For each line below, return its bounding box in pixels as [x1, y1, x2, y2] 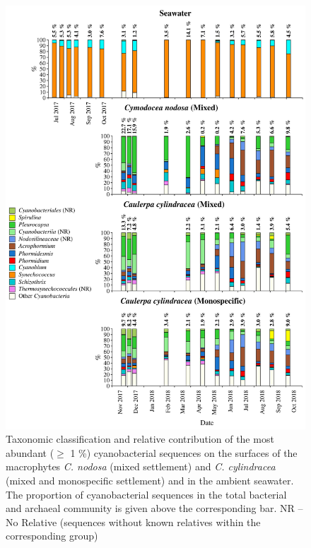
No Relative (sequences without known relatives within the [6, 514, 261, 529]
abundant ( [6, 445, 54, 460]
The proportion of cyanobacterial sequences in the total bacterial [6, 487, 287, 501]
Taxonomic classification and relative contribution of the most [6, 431, 274, 446]
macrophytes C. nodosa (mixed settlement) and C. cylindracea [6, 459, 276, 474]
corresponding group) [6, 528, 98, 543]
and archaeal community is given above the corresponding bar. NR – [6, 501, 303, 516]
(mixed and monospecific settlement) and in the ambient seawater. [6, 473, 294, 488]
